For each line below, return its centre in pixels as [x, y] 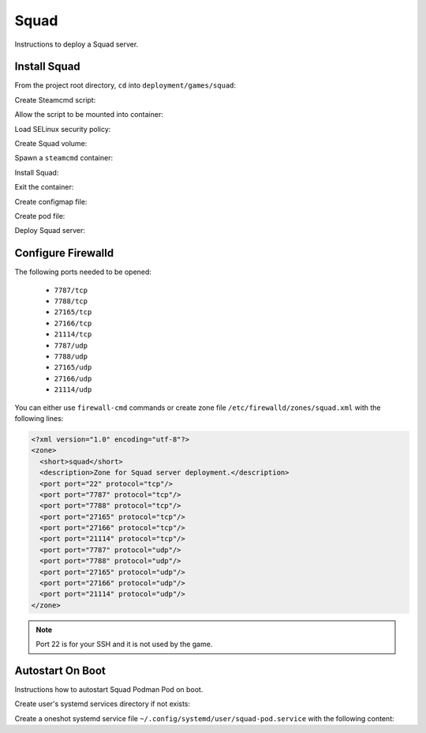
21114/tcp [73, 335]
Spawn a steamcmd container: [64, 158]
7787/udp [71, 345]
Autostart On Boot [60, 670]
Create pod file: [40, 216]
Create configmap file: [51, 201]
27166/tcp [73, 323]
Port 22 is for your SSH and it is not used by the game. [124, 645]
